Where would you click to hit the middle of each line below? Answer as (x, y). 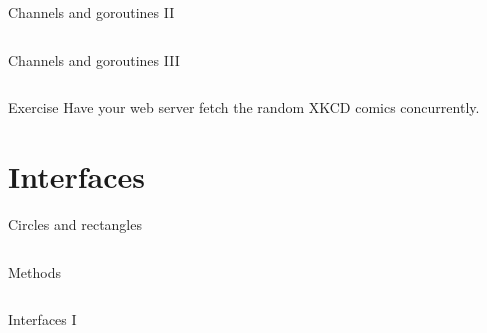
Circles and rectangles (75, 223)
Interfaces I (42, 319)
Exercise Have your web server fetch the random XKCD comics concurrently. (244, 107)
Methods (34, 271)
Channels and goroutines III (94, 59)
